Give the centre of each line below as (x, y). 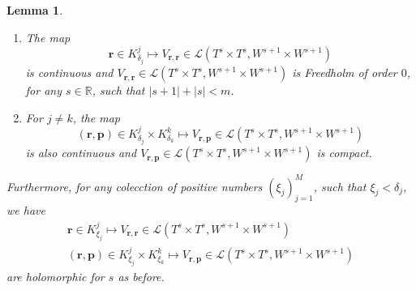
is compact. (344, 153)
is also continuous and (81, 153)
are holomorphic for (56, 277)
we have (26, 210)
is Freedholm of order (345, 72)
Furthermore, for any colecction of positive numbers (135, 186)
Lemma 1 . (35, 10)
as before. (141, 277)
